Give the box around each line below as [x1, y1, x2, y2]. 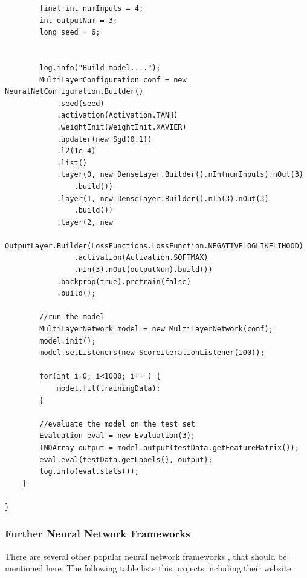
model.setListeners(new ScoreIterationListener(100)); [39, 348, 265, 357]
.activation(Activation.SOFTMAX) [74, 253, 208, 262]
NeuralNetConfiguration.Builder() [5, 87, 144, 96]
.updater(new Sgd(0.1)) [56, 135, 152, 144]
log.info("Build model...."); [39, 63, 161, 72]
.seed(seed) [56, 99, 105, 108]
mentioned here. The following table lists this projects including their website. [5, 562, 294, 574]
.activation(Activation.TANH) [56, 111, 178, 120]
